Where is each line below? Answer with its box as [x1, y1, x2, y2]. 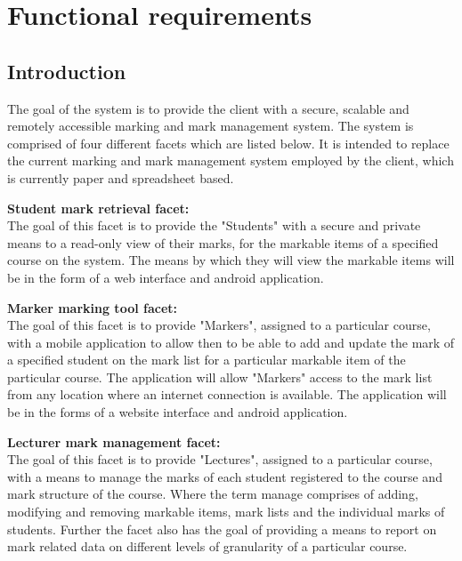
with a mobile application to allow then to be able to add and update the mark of [7, 333, 455, 351]
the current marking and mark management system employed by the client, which [7, 151, 454, 170]
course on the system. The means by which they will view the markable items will [7, 251, 455, 269]
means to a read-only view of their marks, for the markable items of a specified [7, 233, 439, 252]
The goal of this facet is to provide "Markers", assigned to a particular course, [7, 316, 431, 334]
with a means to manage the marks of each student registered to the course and [7, 467, 442, 485]
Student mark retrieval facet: [7, 198, 190, 217]
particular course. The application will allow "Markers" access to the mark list [7, 367, 433, 386]
